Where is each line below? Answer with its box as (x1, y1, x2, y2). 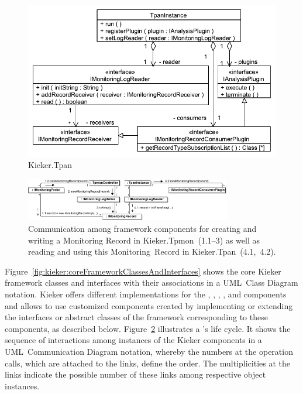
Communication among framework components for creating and (28, 222, 257, 235)
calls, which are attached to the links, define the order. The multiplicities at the (5, 357, 290, 369)
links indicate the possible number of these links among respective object (5, 368, 266, 381)
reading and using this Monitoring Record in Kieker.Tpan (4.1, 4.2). (28, 245, 276, 258)
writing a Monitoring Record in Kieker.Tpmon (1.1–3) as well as (28, 234, 260, 246)
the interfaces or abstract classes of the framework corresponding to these (5, 311, 268, 323)
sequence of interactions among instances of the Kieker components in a (5, 334, 262, 346)
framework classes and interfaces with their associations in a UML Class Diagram (5, 276, 298, 289)
